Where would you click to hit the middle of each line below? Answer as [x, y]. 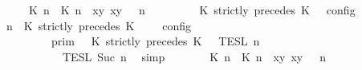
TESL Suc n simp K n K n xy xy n [194, 56]
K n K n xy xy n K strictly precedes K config [192, 10]
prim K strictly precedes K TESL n [155, 41]
